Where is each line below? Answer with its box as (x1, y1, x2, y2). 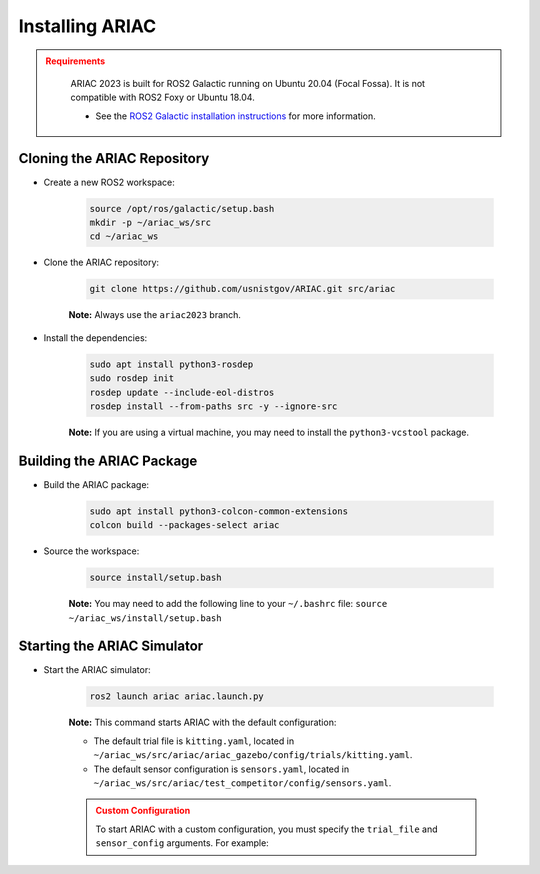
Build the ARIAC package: (43, 478, 150, 490)
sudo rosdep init (89, 373, 175, 384)
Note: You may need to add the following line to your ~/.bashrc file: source (68, 598, 388, 610)
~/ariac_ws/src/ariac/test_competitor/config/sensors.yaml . (93, 776, 392, 789)
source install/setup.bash (89, 572, 222, 584)
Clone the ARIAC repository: (43, 256, 160, 269)
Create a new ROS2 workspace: (43, 176, 175, 188)
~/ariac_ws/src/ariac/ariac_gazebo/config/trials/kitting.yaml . (93, 749, 413, 761)
